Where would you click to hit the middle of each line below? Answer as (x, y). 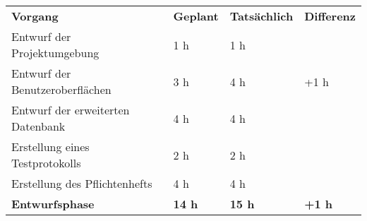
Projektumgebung (55, 53)
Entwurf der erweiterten (71, 110)
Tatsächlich (261, 16)
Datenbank (38, 126)
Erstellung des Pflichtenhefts (82, 183)
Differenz (330, 16)
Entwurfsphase (53, 204)
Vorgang (35, 16)
